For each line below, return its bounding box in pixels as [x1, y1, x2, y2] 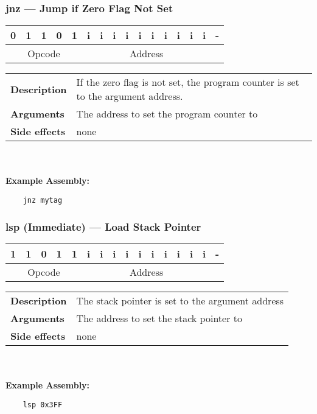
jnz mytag [23, 196, 63, 205]
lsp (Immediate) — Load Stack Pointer [5, 219, 201, 234]
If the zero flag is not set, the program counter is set [76, 75, 299, 89]
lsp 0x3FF [23, 400, 63, 409]
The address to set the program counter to [76, 107, 258, 121]
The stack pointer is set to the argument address [76, 293, 284, 307]
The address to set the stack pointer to [76, 310, 242, 325]
